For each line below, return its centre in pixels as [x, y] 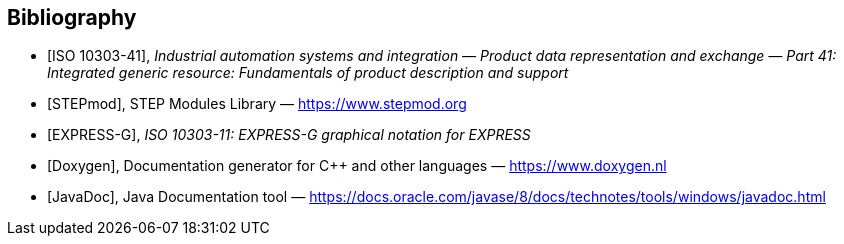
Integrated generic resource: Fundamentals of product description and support [308, 73]
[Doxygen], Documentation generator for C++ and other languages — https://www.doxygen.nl [357, 166]
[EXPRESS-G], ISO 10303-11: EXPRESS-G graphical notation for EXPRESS [289, 135]
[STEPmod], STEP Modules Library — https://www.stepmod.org [257, 104]
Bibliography [72, 17]
